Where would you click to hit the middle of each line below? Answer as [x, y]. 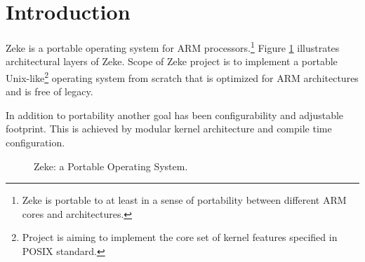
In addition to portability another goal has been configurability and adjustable [175, 115]
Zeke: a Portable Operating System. [111, 166]
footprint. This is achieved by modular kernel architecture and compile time [169, 129]
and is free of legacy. [49, 91]
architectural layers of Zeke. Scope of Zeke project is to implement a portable [172, 61]
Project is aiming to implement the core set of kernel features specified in [180, 237]
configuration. [35, 142]
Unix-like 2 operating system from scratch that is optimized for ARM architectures [182, 76]
